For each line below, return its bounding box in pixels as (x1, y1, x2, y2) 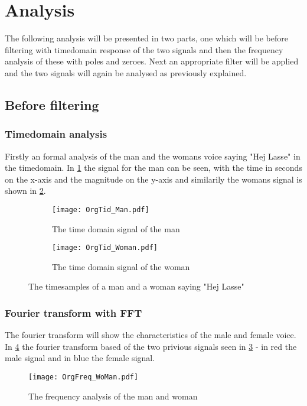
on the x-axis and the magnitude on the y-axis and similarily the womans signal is (5, 173, 302, 185)
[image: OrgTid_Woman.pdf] (52, 243, 158, 252)
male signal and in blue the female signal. (5, 352, 155, 364)
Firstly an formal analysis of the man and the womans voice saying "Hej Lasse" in (5, 150, 301, 162)
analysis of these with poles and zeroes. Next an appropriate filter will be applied (5, 55, 299, 67)
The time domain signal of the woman (52, 260, 190, 272)
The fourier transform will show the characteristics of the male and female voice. (5, 329, 296, 341)
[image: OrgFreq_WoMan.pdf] (28, 372, 139, 381)
